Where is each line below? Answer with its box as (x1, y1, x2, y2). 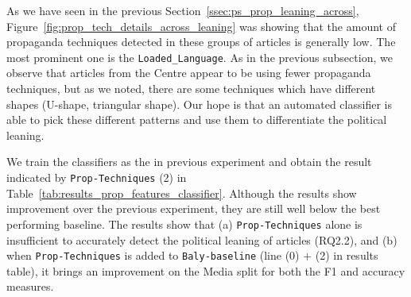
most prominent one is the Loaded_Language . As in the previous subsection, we (6, 48, 393, 65)
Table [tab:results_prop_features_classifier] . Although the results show (6, 184, 357, 201)
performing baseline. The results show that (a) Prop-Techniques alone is (6, 215, 363, 232)
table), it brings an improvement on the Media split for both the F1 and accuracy (6, 262, 405, 279)
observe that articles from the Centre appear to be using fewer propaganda (6, 64, 371, 81)
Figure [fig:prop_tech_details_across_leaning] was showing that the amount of (6, 17, 396, 34)
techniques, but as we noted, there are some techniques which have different (6, 80, 376, 97)
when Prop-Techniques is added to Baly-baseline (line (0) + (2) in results (6, 247, 378, 264)
